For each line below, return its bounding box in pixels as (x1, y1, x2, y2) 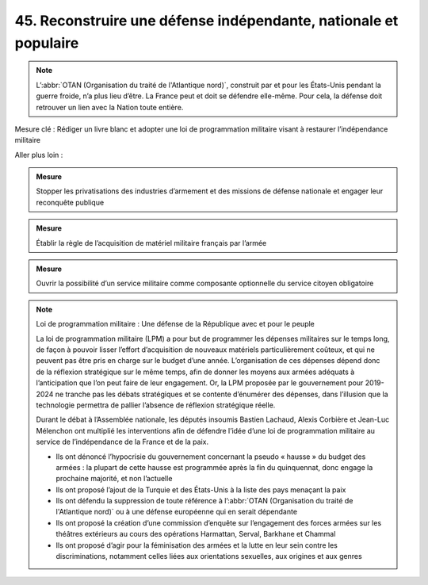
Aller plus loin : (14, 150, 63, 159)
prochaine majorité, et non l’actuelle (55, 474, 173, 484)
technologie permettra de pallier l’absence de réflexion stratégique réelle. (36, 400, 276, 410)
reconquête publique (36, 197, 105, 207)
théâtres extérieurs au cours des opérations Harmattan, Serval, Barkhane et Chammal (55, 530, 336, 539)
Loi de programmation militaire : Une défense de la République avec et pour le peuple (36, 319, 315, 329)
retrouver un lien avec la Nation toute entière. (36, 102, 184, 112)
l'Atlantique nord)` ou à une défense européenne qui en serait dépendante (55, 507, 297, 517)
